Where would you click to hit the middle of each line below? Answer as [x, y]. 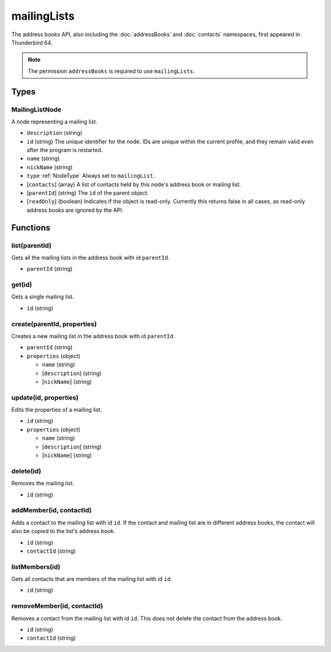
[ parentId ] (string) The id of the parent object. [88, 193]
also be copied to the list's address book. [63, 531]
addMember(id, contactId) [51, 510]
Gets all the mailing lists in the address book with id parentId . [90, 257]
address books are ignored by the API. [75, 210]
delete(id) [26, 471]
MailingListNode [36, 109]
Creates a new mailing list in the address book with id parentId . [93, 336]
